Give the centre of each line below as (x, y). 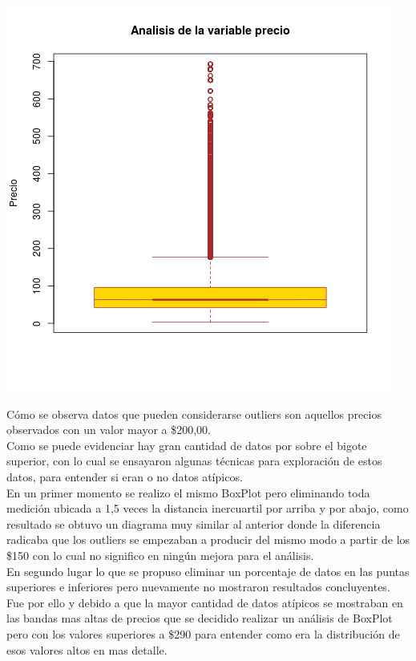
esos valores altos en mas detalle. (87, 649)
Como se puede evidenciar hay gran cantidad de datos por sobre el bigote (187, 445)
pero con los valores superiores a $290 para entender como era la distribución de (203, 633)
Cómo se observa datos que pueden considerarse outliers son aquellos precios (194, 414)
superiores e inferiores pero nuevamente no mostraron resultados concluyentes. (198, 587)
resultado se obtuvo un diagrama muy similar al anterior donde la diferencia (194, 523)
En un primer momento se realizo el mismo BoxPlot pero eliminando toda (188, 492)
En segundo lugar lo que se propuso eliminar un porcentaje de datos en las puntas (208, 571)
